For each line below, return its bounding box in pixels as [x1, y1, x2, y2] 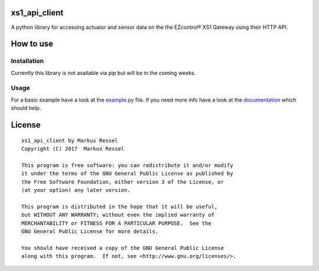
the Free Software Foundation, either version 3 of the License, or [21, 178, 224, 185]
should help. [11, 105, 41, 112]
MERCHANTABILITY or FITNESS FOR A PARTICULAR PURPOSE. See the [21, 220, 212, 227]
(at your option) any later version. [21, 187, 131, 193]
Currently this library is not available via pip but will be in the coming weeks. [11, 69, 196, 76]
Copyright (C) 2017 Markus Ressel [21, 145, 125, 152]
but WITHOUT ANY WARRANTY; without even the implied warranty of [21, 211, 215, 218]
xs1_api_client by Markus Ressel [21, 137, 118, 144]
